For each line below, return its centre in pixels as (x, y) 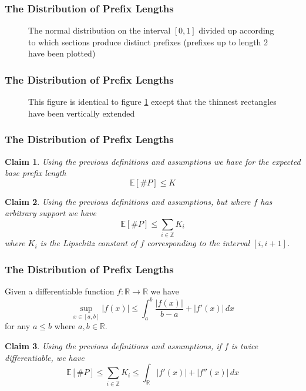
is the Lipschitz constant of (89, 243)
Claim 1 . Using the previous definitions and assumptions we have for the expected (153, 161)
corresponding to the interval (199, 243)
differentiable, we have (45, 357)
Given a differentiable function (60, 291)
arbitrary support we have (51, 213)
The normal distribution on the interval (100, 30)
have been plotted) (62, 53)
